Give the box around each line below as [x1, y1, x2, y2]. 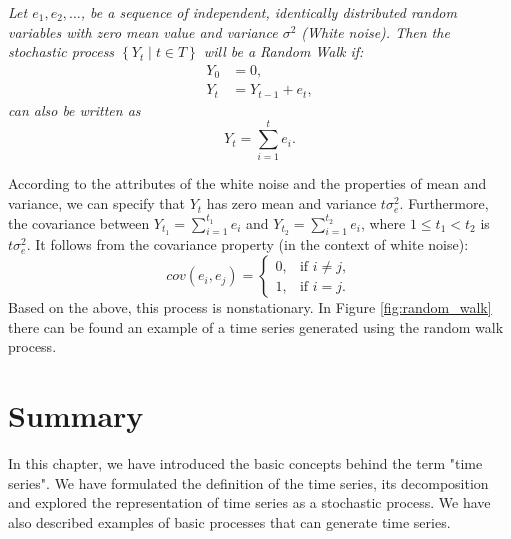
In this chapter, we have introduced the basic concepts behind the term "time [8, 452, 483, 473]
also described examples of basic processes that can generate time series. [8, 511, 451, 532]
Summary [8, 395, 144, 436]
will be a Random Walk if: [203, 41, 364, 62]
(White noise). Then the [301, 21, 450, 42]
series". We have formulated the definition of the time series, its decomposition [8, 472, 489, 493]
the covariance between [8, 212, 150, 233]
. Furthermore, [399, 193, 489, 214]
